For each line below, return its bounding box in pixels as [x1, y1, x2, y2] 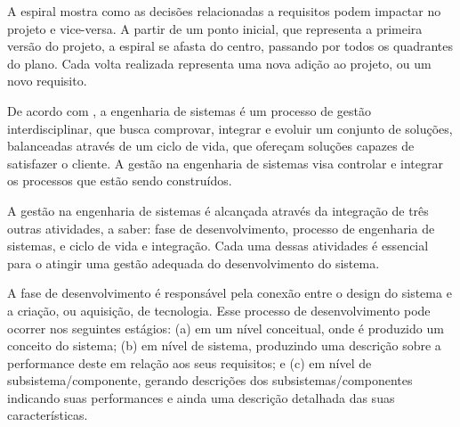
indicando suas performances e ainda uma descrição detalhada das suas [7, 388, 395, 406]
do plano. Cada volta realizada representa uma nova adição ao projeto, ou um [7, 53, 432, 72]
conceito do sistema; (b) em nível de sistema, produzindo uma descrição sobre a [7, 336, 441, 355]
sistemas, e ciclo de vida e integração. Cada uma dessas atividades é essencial [7, 236, 429, 255]
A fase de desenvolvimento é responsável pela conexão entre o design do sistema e [7, 283, 452, 302]
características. [7, 406, 88, 424]
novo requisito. [7, 71, 87, 90]
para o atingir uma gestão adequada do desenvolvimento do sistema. [7, 253, 380, 272]
